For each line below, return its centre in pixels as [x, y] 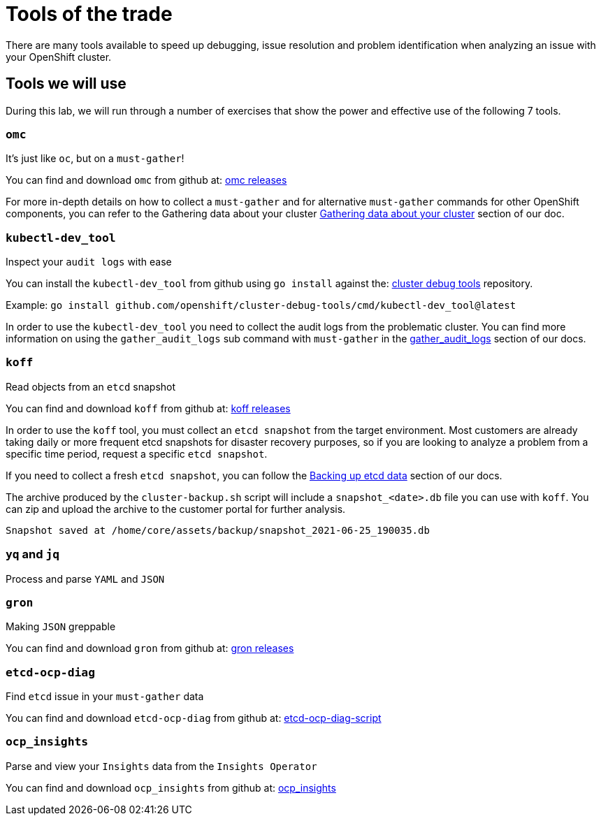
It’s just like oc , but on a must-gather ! [95, 159]
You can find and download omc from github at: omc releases [146, 180]
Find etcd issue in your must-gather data [105, 697]
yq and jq [33, 554]
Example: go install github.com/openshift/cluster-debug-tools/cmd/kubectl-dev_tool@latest [261, 305]
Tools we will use [66, 84]
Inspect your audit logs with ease [89, 262]
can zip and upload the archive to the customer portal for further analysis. [176, 509]
